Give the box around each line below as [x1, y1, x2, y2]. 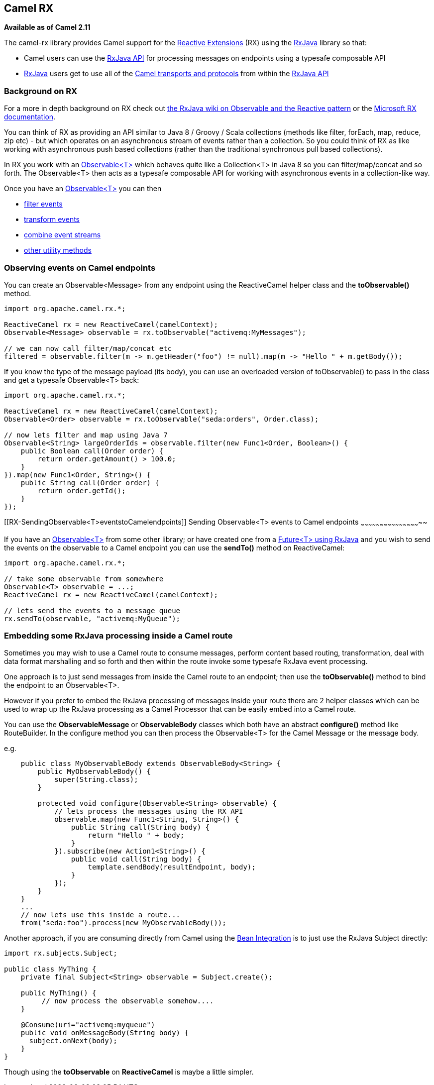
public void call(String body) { [71, 855, 202, 864]
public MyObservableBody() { [37, 767, 151, 776]
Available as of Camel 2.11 [4, 23, 91, 32]
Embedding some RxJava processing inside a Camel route [4, 631, 233, 641]
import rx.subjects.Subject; [4, 949, 117, 958]
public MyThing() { [20, 989, 97, 997]
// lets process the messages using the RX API [54, 807, 243, 816]
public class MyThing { [4, 965, 97, 974]
